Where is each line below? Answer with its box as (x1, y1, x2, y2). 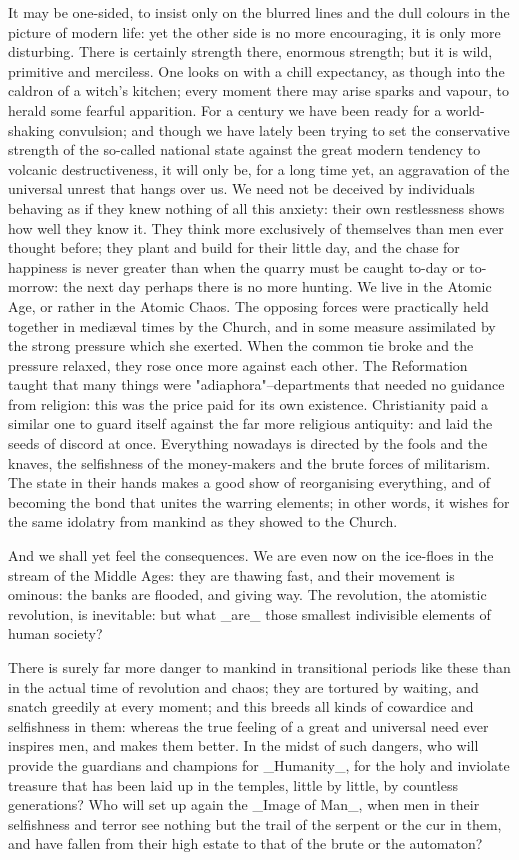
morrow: (8, 276, 59, 297)
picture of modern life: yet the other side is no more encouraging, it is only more (8, 21, 501, 42)
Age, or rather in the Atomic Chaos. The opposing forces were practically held (8, 295, 489, 316)
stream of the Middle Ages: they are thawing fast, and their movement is (8, 564, 455, 585)
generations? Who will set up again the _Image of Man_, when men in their (8, 794, 480, 815)
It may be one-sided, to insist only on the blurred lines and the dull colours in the (8, 2, 510, 22)
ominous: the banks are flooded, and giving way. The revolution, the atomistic (8, 584, 487, 605)
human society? (8, 623, 103, 644)
